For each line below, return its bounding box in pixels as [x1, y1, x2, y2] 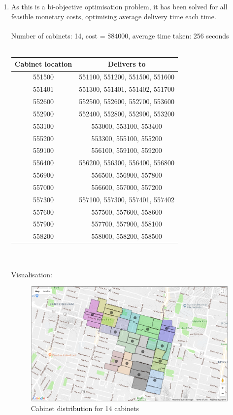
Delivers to [107, 59, 146, 69]
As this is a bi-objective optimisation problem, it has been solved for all [11, 1, 228, 11]
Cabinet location [14, 59, 72, 69]
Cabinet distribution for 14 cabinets [31, 403, 139, 414]
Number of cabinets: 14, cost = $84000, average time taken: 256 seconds [11, 30, 229, 40]
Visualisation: [11, 269, 52, 279]
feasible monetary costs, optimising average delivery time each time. [11, 11, 216, 21]
